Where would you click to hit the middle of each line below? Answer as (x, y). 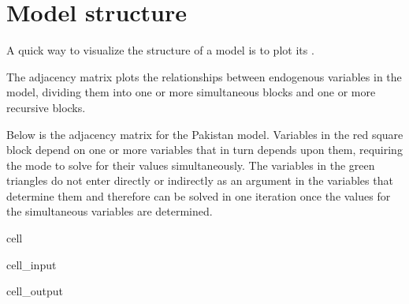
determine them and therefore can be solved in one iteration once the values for (199, 195)
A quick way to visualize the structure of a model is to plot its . (160, 50)
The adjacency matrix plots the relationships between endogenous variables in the (204, 76)
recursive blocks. (46, 107)
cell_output (35, 291)
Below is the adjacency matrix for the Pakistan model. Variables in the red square (205, 134)
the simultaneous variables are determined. (110, 211)
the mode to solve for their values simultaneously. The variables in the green (191, 165)
